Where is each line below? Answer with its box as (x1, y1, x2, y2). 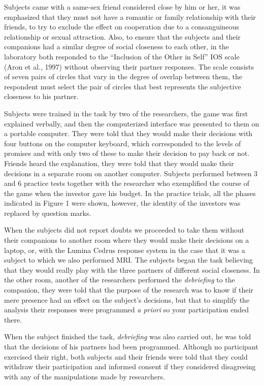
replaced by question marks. (4, 207, 91, 218)
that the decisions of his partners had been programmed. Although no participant (4, 341, 258, 351)
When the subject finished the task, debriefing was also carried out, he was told (4, 331, 251, 342)
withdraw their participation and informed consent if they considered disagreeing (4, 361, 256, 372)
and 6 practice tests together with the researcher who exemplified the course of (4, 178, 250, 188)
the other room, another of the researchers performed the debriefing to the (4, 274, 235, 285)
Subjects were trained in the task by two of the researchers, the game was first (4, 108, 248, 118)
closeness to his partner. (4, 91, 79, 102)
